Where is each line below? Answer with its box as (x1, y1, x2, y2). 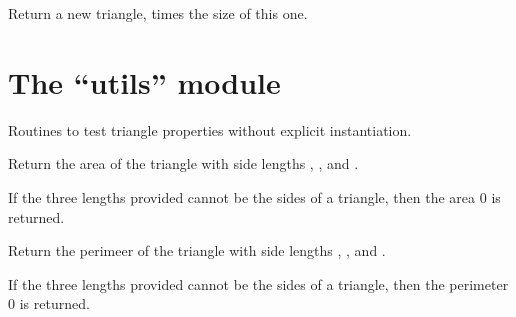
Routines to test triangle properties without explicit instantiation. (8, 119, 412, 140)
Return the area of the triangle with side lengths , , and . (8, 153, 359, 174)
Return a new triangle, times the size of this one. (8, 3, 308, 23)
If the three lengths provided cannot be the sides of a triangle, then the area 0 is (8, 186, 501, 207)
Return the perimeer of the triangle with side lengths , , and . (8, 240, 386, 261)
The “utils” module (8, 61, 281, 102)
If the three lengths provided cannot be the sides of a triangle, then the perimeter (8, 273, 509, 294)
